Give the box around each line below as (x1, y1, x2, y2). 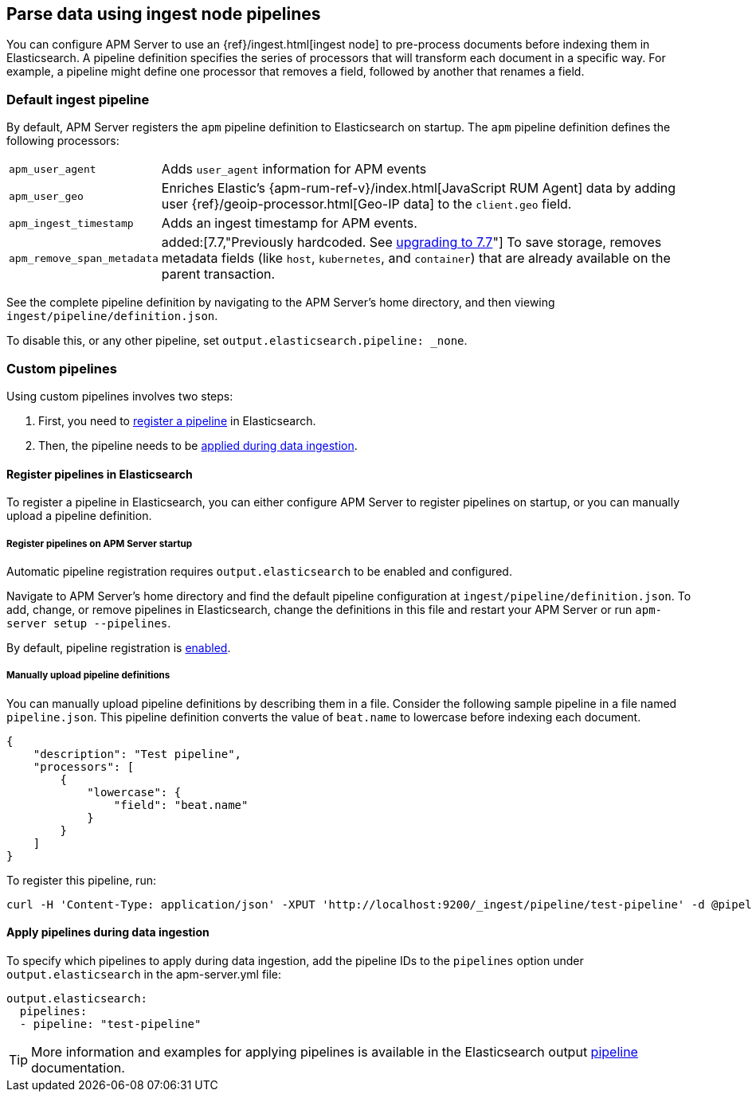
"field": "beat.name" (113, 798, 249, 811)
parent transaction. (161, 266, 276, 283)
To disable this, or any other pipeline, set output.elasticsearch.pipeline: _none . (6, 334, 468, 348)
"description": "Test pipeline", (33, 747, 242, 760)
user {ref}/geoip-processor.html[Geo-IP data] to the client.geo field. (161, 196, 572, 213)
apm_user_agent (9, 162, 96, 175)
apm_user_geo (9, 190, 84, 202)
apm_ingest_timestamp (9, 217, 134, 229)
